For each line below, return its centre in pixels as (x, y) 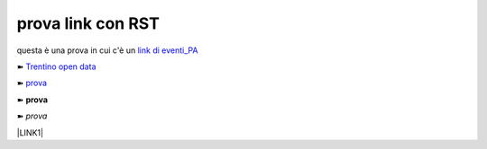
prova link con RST (88, 23)
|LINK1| (30, 132)
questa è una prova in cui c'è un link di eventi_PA (107, 50)
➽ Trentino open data (56, 66)
